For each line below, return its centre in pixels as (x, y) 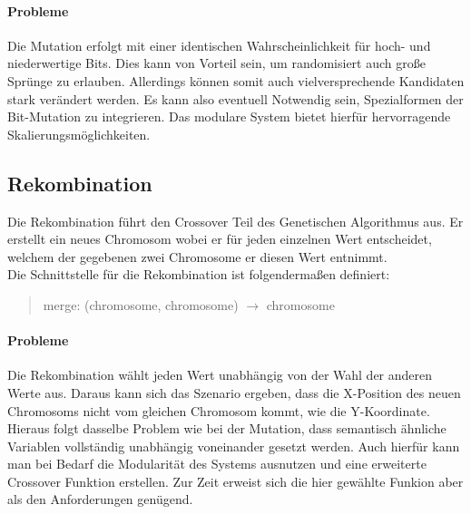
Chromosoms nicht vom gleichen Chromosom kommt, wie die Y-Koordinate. (219, 410)
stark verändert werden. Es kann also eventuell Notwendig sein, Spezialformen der (235, 98)
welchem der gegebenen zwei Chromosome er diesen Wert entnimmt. (197, 256)
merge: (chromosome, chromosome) (141, 304)
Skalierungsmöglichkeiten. (79, 134)
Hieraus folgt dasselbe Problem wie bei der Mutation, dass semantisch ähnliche (227, 428)
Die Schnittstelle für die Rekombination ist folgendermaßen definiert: (199, 274)
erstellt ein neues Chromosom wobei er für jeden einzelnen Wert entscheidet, (220, 239)
